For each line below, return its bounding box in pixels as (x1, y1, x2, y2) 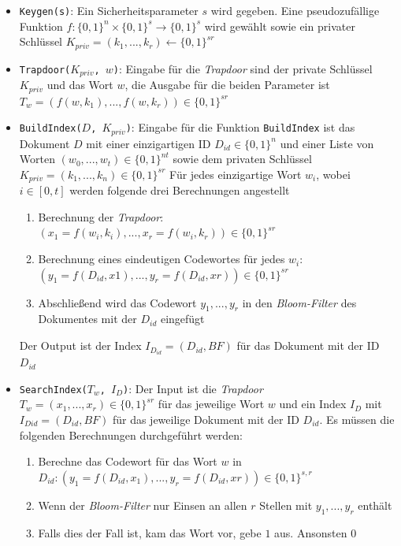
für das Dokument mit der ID (236, 337, 380, 354)
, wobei (316, 165, 351, 182)
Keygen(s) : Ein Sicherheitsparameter (19, 2, 199, 18)
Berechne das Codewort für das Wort (38, 453, 217, 470)
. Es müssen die (319, 411, 395, 427)
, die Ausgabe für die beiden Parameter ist (124, 76, 330, 93)
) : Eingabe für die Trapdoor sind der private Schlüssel (113, 60, 373, 76)
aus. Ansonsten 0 (274, 524, 357, 540)
